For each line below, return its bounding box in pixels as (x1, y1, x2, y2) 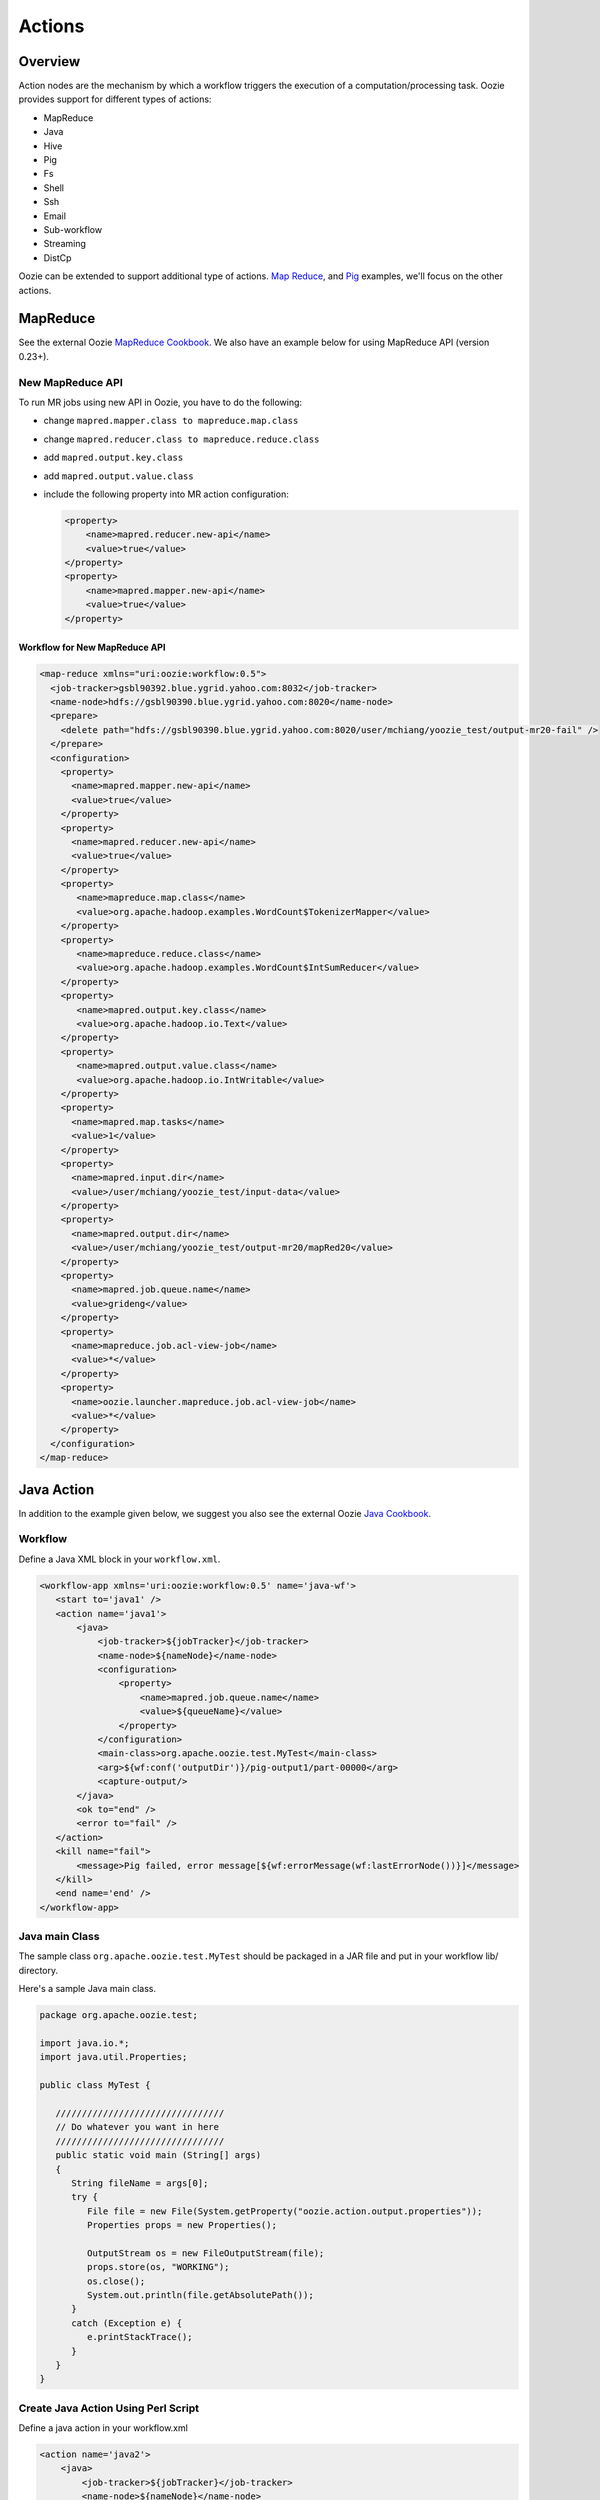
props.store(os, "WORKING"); (86, 2261, 230, 2273)
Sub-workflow (43, 223, 103, 235)
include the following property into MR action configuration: (43, 488, 289, 500)
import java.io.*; (39, 2037, 130, 2049)
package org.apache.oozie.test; (39, 2010, 199, 2021)
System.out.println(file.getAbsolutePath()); (86, 2290, 314, 2301)
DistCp (43, 251, 72, 264)
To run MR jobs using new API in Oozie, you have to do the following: (18, 396, 303, 408)
